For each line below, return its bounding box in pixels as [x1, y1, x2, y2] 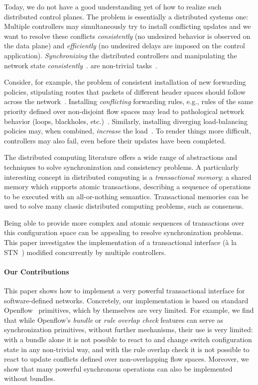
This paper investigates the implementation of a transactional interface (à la [4, 237, 237, 248]
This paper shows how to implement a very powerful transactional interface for [4, 285, 245, 296]
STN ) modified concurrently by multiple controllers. [4, 247, 166, 257]
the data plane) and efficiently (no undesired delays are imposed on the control [4, 40, 245, 51]
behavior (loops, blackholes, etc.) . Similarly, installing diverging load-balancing [4, 116, 248, 126]
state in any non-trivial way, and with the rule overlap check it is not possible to [4, 344, 250, 354]
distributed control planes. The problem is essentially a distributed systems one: [4, 11, 249, 21]
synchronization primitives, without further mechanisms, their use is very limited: [4, 324, 253, 335]
